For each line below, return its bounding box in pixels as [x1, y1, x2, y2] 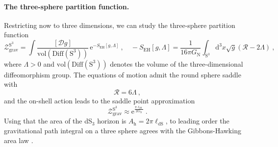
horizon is [97, 116, 126, 126]
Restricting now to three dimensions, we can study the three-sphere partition [4, 20, 235, 30]
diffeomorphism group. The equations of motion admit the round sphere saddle [4, 69, 241, 79]
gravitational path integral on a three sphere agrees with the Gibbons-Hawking [4, 125, 241, 136]
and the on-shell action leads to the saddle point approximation [4, 96, 195, 106]
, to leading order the [165, 116, 229, 126]
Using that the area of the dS [4, 116, 92, 126]
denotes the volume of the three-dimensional [110, 58, 243, 69]
